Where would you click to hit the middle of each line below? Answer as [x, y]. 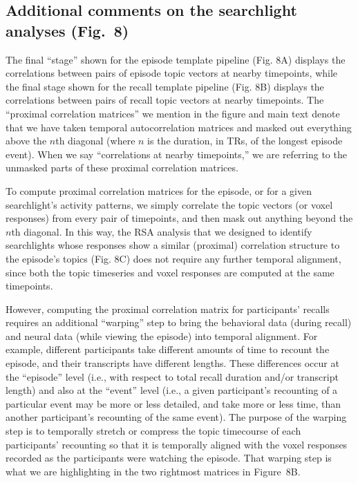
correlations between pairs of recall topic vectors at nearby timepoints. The [165, 100]
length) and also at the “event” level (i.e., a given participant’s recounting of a [172, 390]
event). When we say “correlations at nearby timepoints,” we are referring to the [176, 154]
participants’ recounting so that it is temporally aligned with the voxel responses [177, 444]
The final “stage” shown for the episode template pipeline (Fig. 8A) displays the [176, 59]
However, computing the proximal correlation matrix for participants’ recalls [168, 309]
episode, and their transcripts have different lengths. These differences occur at [172, 363]
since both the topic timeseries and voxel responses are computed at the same [170, 272]
